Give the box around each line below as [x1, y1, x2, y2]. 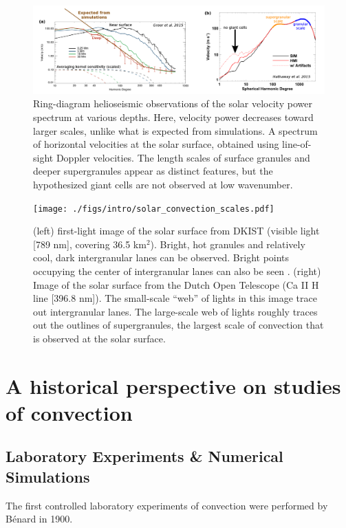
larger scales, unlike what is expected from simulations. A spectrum [33, 123, 318, 137]
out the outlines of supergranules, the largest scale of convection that [33, 318, 324, 332]
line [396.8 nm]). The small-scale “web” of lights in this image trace [33, 291, 317, 305]
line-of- [282, 137, 312, 151]
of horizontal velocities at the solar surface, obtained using [33, 137, 279, 151]
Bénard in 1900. [6, 511, 73, 526]
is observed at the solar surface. [33, 331, 166, 345]
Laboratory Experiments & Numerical [6, 445, 283, 467]
